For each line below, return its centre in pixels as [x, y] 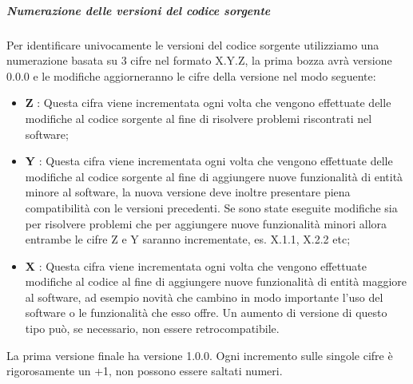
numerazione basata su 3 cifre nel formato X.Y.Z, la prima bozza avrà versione [199, 60]
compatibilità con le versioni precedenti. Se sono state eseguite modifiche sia [211, 207]
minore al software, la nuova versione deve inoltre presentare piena [188, 192]
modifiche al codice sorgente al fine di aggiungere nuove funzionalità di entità [214, 176]
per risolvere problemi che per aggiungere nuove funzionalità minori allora [206, 223]
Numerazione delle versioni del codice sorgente [139, 10]
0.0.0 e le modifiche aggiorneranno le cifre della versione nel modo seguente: [191, 75]
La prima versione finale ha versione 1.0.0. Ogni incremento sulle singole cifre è [200, 355]
